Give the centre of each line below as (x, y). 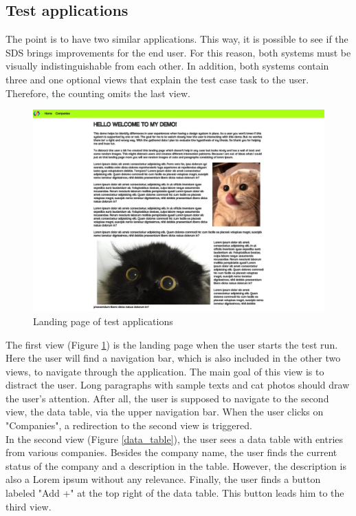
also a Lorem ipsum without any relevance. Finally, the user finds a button (163, 479)
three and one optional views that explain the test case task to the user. (157, 79)
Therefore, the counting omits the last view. (98, 93)
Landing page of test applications (103, 321)
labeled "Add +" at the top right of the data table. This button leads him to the (175, 493)
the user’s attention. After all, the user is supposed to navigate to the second (167, 398)
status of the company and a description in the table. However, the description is (176, 465)
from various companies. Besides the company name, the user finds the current (171, 452)
